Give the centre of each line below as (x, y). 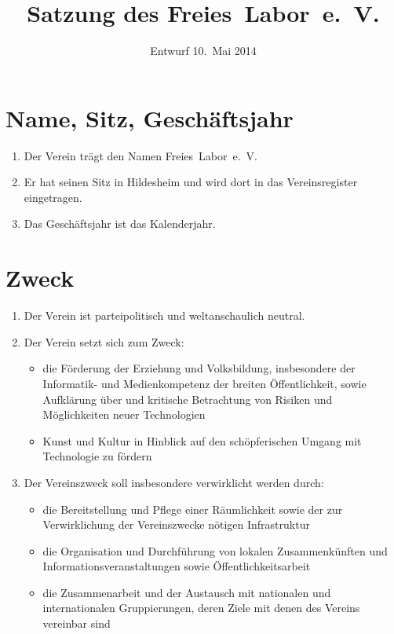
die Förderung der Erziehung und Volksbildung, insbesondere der (199, 368)
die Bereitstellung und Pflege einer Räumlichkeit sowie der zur (193, 509)
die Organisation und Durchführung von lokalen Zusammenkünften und (215, 550)
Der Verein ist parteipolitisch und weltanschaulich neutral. (164, 315)
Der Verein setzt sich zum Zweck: (104, 341)
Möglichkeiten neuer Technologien (124, 414)
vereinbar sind (77, 623)
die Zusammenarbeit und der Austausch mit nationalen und (187, 592)
